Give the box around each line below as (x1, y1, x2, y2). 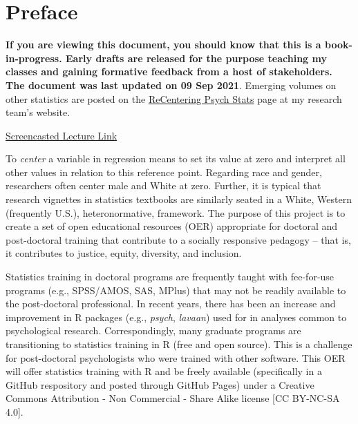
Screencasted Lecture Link (6, 128, 117, 142)
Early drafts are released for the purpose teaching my (66, 50, 327, 65)
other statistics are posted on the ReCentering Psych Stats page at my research (6, 91, 342, 106)
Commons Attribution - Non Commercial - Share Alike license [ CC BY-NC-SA (6, 391, 340, 405)
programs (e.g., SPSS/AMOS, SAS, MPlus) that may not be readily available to (6, 282, 346, 297)
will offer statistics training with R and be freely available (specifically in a (6, 364, 322, 378)
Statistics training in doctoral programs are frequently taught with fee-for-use (6, 269, 335, 284)
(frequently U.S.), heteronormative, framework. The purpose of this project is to (6, 205, 346, 220)
